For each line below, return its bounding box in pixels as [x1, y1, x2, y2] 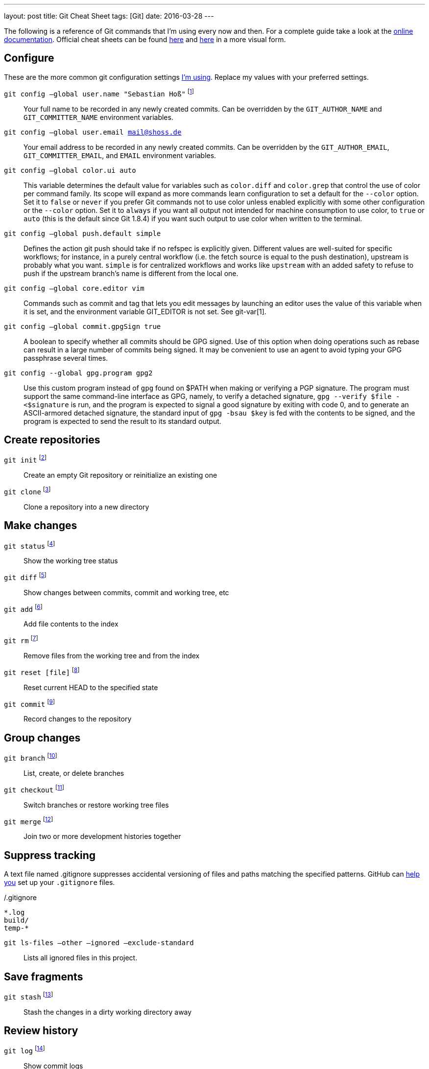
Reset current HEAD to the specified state [24, 683, 158, 692]
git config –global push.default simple [4, 229, 161, 237]
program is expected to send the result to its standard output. [24, 417, 221, 425]
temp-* [4, 924, 29, 932]
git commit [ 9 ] [4, 698, 55, 708]
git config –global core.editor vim [4, 284, 144, 292]
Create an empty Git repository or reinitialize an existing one [24, 471, 217, 479]
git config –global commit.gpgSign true [4, 322, 161, 330]
